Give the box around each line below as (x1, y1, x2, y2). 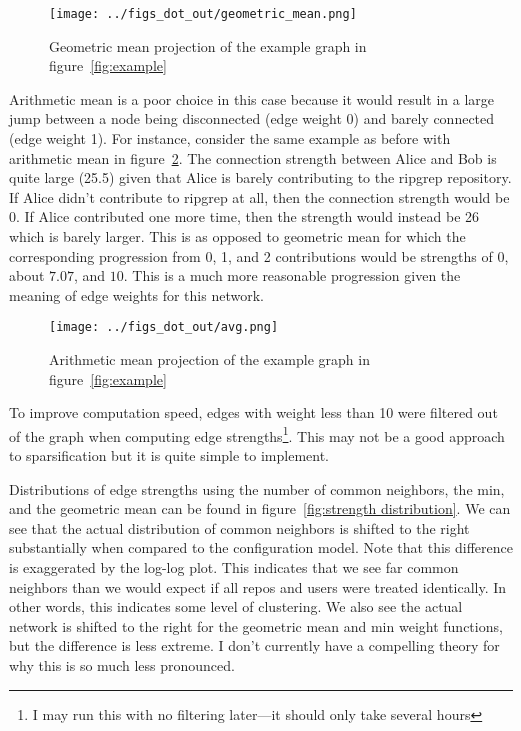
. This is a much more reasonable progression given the (123, 265, 461, 286)
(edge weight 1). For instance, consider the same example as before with (9, 128, 451, 149)
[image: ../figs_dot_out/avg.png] (49, 320, 279, 335)
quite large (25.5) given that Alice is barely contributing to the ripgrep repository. (9, 167, 512, 188)
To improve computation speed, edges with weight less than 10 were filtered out (9, 402, 498, 423)
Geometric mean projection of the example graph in (49, 35, 367, 56)
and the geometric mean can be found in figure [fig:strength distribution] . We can (9, 498, 511, 519)
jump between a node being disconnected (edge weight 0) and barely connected (9, 108, 495, 129)
